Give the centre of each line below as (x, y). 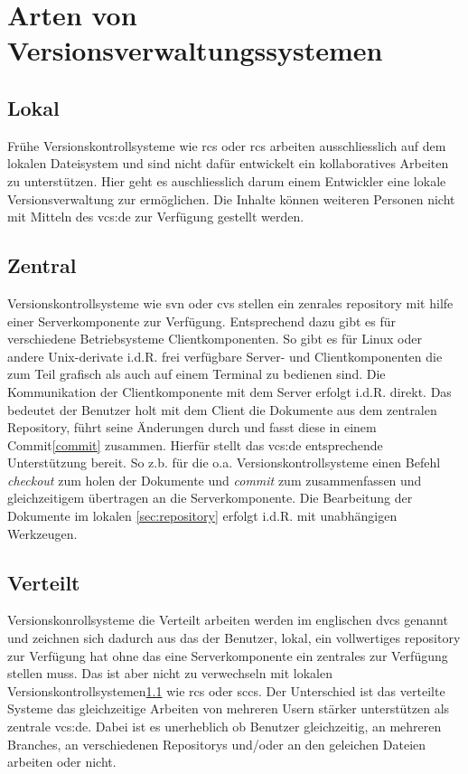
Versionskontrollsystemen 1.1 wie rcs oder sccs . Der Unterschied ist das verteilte (226, 690)
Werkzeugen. (42, 533)
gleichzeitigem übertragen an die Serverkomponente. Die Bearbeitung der (210, 498)
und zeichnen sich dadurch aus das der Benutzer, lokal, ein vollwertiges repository (234, 638)
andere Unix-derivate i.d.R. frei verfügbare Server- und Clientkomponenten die (225, 356)
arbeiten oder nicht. (62, 762)
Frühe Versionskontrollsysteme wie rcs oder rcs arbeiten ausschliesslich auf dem (227, 145)
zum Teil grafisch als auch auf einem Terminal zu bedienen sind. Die (197, 374)
